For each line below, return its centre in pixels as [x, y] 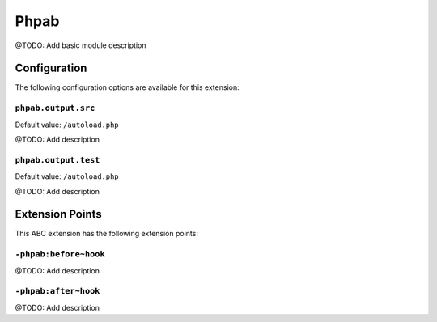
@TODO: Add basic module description [81, 45]
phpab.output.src [55, 108]
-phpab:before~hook [60, 254]
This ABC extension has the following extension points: [106, 234]
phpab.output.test [57, 160]
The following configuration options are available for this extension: [127, 87]
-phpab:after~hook [57, 291]
